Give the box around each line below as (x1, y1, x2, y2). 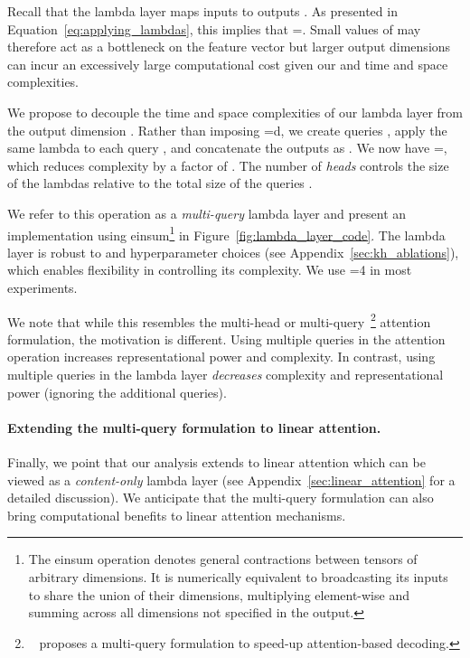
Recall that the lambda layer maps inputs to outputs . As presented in (7, 2, 398, 20)
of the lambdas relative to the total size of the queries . (7, 174, 313, 193)
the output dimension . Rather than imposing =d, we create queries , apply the (7, 120, 447, 139)
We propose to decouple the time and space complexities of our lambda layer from (7, 102, 463, 121)
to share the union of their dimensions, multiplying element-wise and (28, 585, 409, 604)
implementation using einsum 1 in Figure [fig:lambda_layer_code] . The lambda (7, 222, 446, 244)
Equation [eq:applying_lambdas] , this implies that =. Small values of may (7, 19, 421, 38)
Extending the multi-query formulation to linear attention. (7, 418, 381, 437)
